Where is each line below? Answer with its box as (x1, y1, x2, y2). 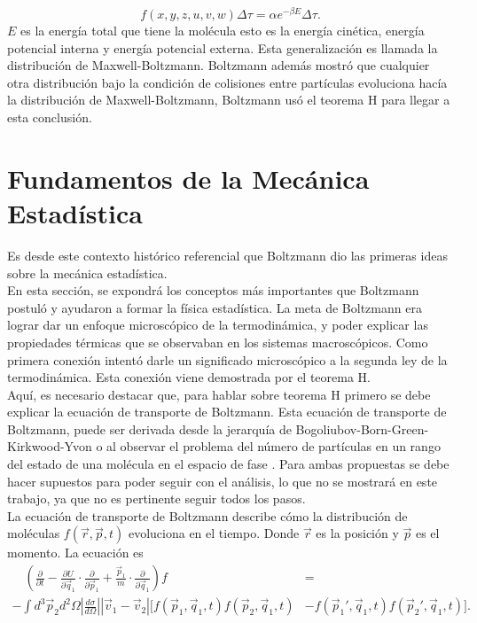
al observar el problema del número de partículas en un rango (106, 437, 441, 456)
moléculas (7, 524, 60, 542)
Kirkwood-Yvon (7, 437, 92, 456)
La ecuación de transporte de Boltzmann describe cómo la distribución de (7, 506, 408, 525)
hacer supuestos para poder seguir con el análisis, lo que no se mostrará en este (7, 471, 438, 490)
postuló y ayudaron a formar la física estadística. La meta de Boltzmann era (7, 298, 422, 316)
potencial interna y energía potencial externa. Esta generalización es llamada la (7, 38, 438, 57)
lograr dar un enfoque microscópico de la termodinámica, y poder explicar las (7, 315, 428, 334)
